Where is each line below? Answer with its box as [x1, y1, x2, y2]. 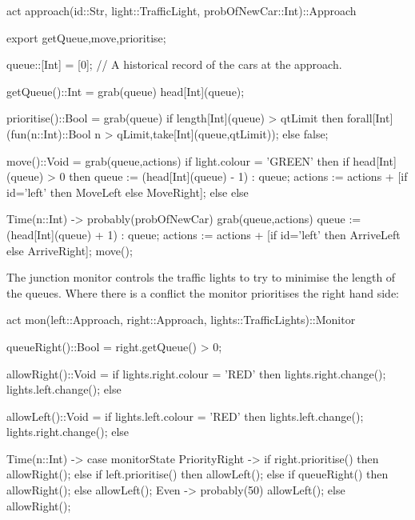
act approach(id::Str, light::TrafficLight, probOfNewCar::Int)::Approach [6, 2, 357, 18]
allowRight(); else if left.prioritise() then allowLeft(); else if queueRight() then [6, 466, 389, 482]
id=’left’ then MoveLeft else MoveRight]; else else [6, 183, 249, 200]
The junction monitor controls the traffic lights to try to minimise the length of [6, 269, 396, 286]
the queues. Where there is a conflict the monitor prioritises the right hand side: [6, 284, 400, 301]
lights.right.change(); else [6, 423, 130, 440]
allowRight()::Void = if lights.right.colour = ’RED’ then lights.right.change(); [6, 365, 386, 382]
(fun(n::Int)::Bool [6, 125, 91, 142]
